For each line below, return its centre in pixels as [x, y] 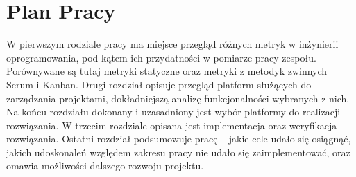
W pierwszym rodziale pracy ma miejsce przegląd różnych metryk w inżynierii [172, 44]
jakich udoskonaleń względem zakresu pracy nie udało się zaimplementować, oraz [178, 152]
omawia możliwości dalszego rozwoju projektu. [105, 166]
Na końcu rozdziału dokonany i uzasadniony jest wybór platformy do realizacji [173, 112]
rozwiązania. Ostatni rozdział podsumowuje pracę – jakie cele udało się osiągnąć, [179, 139]
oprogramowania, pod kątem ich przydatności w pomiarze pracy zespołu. [161, 57]
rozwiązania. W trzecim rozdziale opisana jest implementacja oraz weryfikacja [172, 125]
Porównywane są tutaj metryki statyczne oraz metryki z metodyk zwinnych [167, 71]
